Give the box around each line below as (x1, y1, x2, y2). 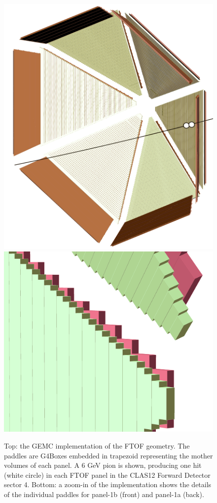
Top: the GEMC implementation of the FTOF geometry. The (4, 441, 190, 451)
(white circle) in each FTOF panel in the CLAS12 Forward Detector (4, 469, 211, 480)
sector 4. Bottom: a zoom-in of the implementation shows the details (4, 479, 212, 490)
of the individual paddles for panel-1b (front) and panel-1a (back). (4, 489, 204, 499)
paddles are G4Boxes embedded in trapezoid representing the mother (4, 450, 213, 460)
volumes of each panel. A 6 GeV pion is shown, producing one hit (4, 460, 202, 470)
